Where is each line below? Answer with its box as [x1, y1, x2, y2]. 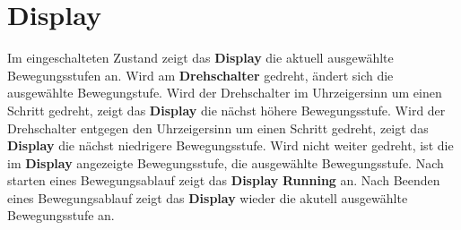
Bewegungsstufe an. [7, 206, 115, 225]
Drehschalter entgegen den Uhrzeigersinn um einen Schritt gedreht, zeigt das [7, 118, 429, 137]
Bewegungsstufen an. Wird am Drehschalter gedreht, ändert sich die [7, 65, 394, 84]
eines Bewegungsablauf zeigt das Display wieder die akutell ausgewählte [7, 188, 408, 207]
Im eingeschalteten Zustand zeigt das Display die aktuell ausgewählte [7, 48, 394, 67]
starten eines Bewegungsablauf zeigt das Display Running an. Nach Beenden [7, 171, 440, 190]
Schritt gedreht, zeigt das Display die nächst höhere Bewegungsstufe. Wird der [7, 100, 446, 119]
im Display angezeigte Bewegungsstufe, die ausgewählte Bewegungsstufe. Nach [7, 153, 444, 172]
